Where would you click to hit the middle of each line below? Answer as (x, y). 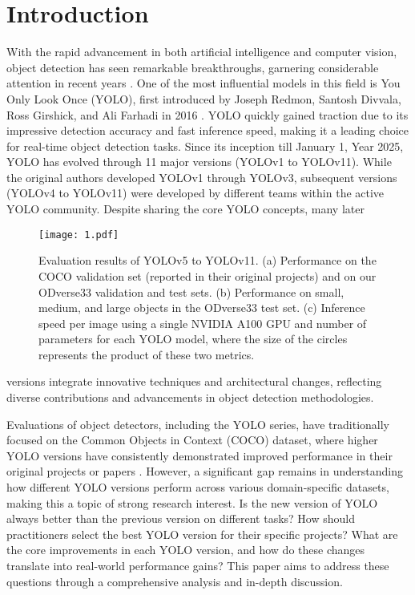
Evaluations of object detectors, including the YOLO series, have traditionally (198, 424)
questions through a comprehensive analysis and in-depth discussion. (175, 581)
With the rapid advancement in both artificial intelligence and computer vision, (202, 52)
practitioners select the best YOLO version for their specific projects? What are (202, 534)
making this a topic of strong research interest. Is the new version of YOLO (192, 502)
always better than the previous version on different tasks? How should (181, 518)
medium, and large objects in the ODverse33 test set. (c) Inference (202, 308)
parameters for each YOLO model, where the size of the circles (193, 339)
